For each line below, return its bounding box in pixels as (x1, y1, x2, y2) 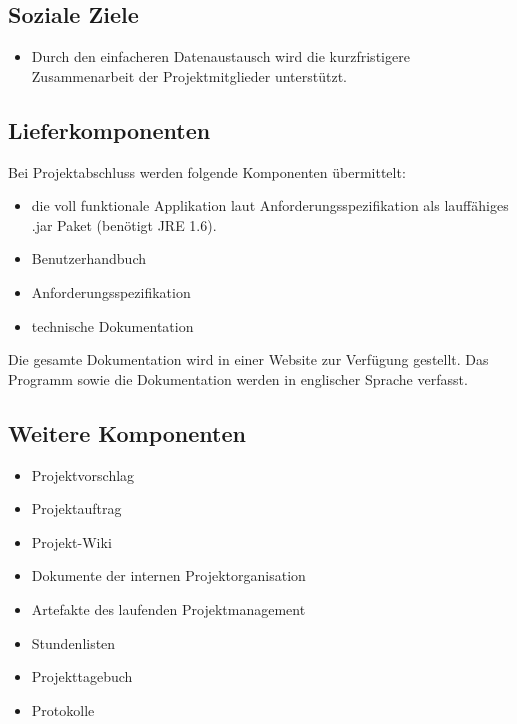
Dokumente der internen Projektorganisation (31, 565, 306, 586)
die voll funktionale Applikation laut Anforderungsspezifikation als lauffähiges (31, 195, 509, 216)
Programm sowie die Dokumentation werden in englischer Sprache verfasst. (8, 368, 468, 389)
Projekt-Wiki (31, 531, 112, 552)
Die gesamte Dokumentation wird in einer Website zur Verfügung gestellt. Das (8, 349, 489, 370)
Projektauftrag (31, 498, 122, 519)
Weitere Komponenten (8, 417, 246, 448)
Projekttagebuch (31, 666, 133, 687)
